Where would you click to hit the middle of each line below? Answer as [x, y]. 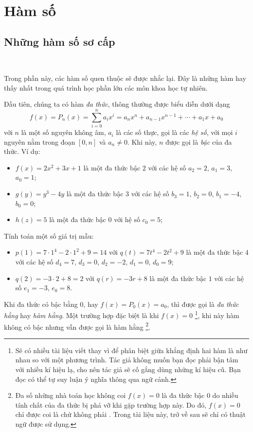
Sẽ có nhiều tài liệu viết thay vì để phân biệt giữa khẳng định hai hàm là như [131, 350]
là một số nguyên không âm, [63, 132]
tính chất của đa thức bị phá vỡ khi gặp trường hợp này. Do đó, [111, 404]
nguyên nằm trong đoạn [40, 141]
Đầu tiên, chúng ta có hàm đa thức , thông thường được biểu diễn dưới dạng [117, 104]
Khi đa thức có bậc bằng [41, 304]
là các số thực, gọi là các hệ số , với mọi [174, 132]
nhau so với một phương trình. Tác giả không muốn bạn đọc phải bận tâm [127, 360]
